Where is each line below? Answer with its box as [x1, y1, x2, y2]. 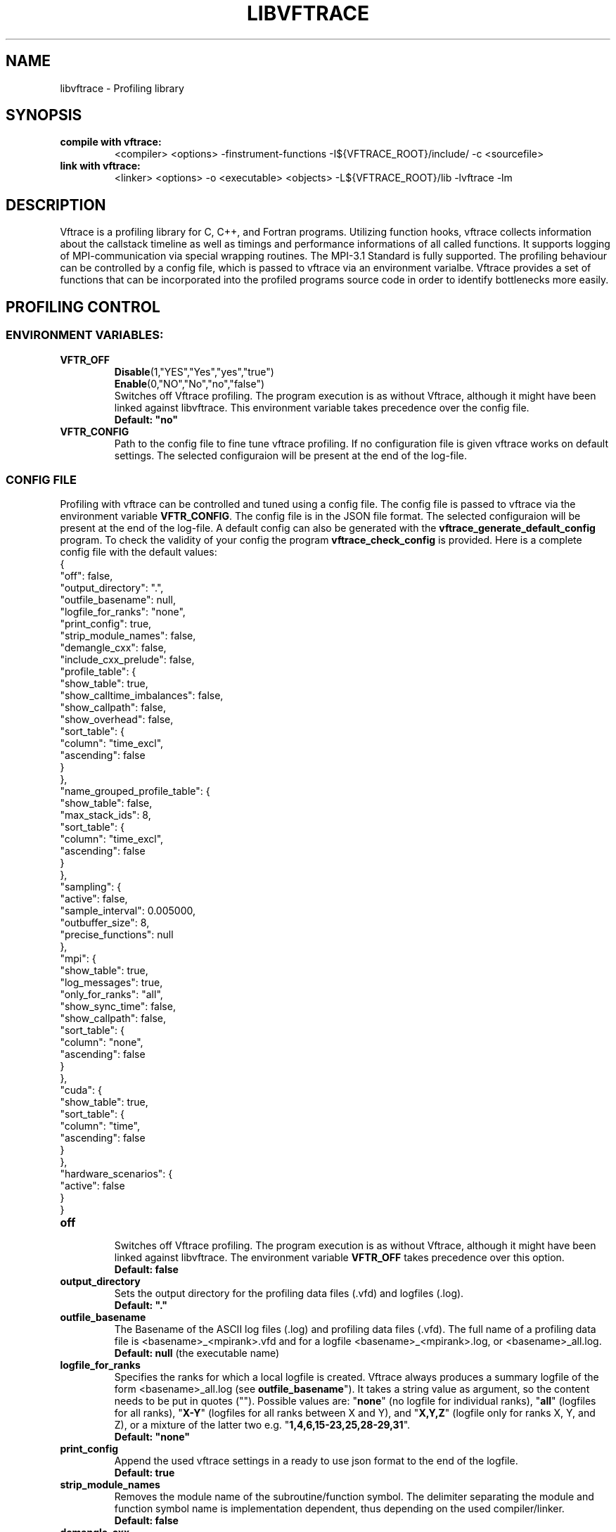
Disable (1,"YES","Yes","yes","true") [114, 365, 274, 378]
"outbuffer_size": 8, [60, 917, 150, 929]
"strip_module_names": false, [60, 630, 196, 642]
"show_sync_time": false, [60, 1000, 176, 1013]
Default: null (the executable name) [114, 1347, 280, 1360]
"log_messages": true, [60, 976, 163, 989]
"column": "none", [60, 1036, 143, 1049]
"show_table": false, [60, 797, 153, 810]
